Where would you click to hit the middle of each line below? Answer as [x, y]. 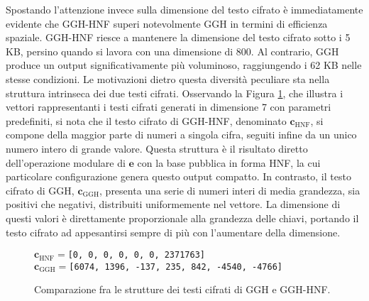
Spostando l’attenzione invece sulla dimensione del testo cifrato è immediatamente [184, 9]
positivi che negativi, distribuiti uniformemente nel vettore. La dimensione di [173, 204]
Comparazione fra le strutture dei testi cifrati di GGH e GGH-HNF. [182, 289]
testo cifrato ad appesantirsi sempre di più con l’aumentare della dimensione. [173, 232]
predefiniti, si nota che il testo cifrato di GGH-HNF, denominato [146, 120]
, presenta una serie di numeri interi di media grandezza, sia [230, 190]
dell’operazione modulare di [66, 162]
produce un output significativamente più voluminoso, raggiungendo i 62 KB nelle [184, 65]
